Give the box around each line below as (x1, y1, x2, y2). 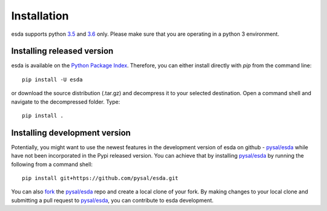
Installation (11, 9, 69, 22)
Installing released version (11, 46, 114, 56)
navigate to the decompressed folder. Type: (11, 98, 121, 105)
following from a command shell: (11, 161, 93, 168)
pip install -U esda (22, 76, 83, 83)
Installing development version (11, 127, 131, 138)
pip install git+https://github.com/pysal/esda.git (22, 175, 179, 182)
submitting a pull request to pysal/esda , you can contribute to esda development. (11, 196, 214, 204)
